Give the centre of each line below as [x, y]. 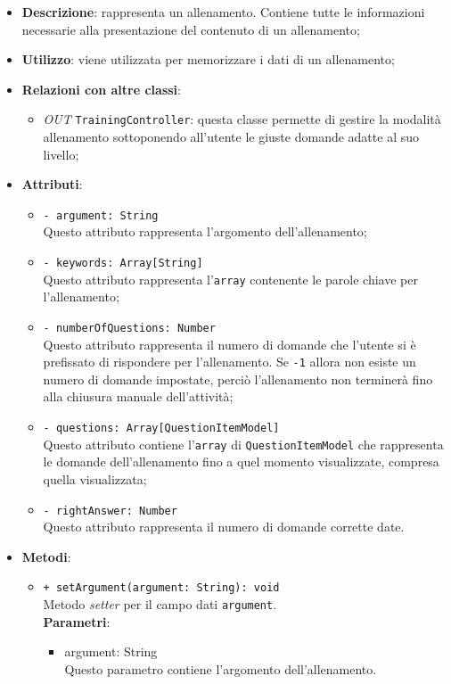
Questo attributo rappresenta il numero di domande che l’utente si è [230, 344]
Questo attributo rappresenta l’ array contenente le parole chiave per [230, 279]
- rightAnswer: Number [110, 511]
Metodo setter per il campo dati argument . [160, 604]
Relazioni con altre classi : [101, 89]
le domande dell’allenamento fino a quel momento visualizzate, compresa [241, 461]
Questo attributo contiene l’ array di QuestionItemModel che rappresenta [243, 444]
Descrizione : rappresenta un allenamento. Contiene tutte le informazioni [223, 12]
